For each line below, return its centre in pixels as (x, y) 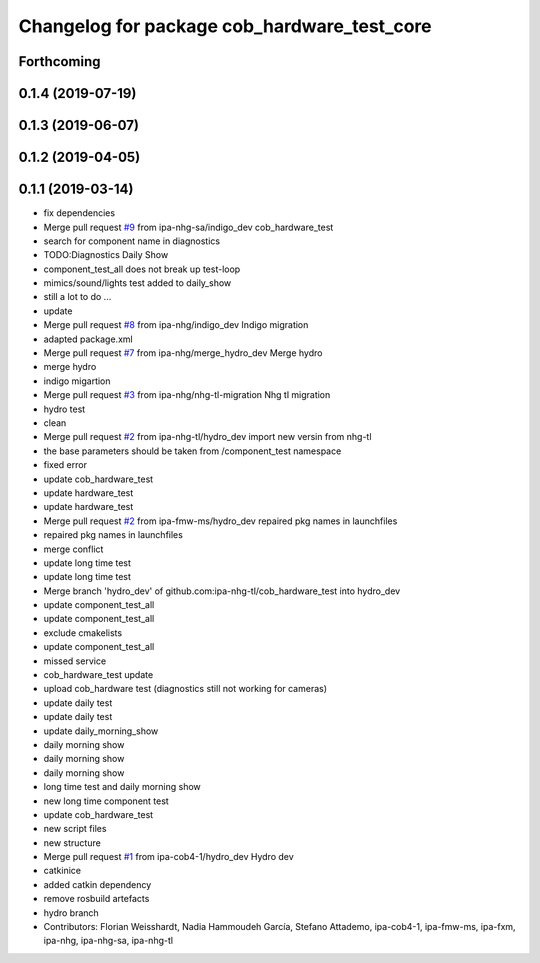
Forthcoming (59, 61)
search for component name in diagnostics (131, 241)
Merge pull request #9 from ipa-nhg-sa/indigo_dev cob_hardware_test (188, 227)
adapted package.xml (88, 339)
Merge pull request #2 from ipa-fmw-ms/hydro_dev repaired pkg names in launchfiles (220, 521)
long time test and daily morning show (122, 787)
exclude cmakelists (83, 632)
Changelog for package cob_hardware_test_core (225, 26)
